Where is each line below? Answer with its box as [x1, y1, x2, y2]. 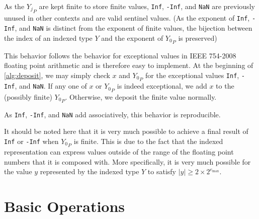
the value [4, 166, 32, 177]
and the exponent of [101, 32, 163, 43]
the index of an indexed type [4, 32, 93, 43]
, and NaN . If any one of [15, 81, 87, 91]
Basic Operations [4, 196, 125, 216]
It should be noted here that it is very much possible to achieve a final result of [4, 126, 248, 136]
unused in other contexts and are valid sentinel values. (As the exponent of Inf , [4, 13, 250, 23]
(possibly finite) [4, 91, 52, 102]
